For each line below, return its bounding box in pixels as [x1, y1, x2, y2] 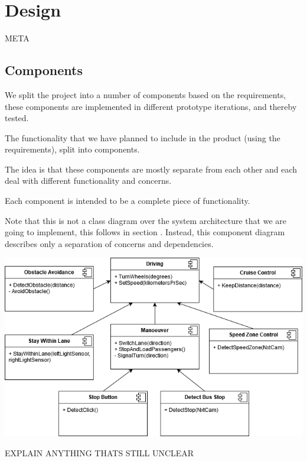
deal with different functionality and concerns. [5, 174, 172, 187]
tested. [5, 112, 29, 124]
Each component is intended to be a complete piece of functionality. [5, 194, 250, 207]
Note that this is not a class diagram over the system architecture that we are [5, 214, 286, 226]
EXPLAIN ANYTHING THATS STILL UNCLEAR [5, 446, 194, 459]
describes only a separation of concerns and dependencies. [5, 237, 214, 249]
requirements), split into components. [5, 143, 140, 155]
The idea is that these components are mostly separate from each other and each [5, 163, 298, 175]
